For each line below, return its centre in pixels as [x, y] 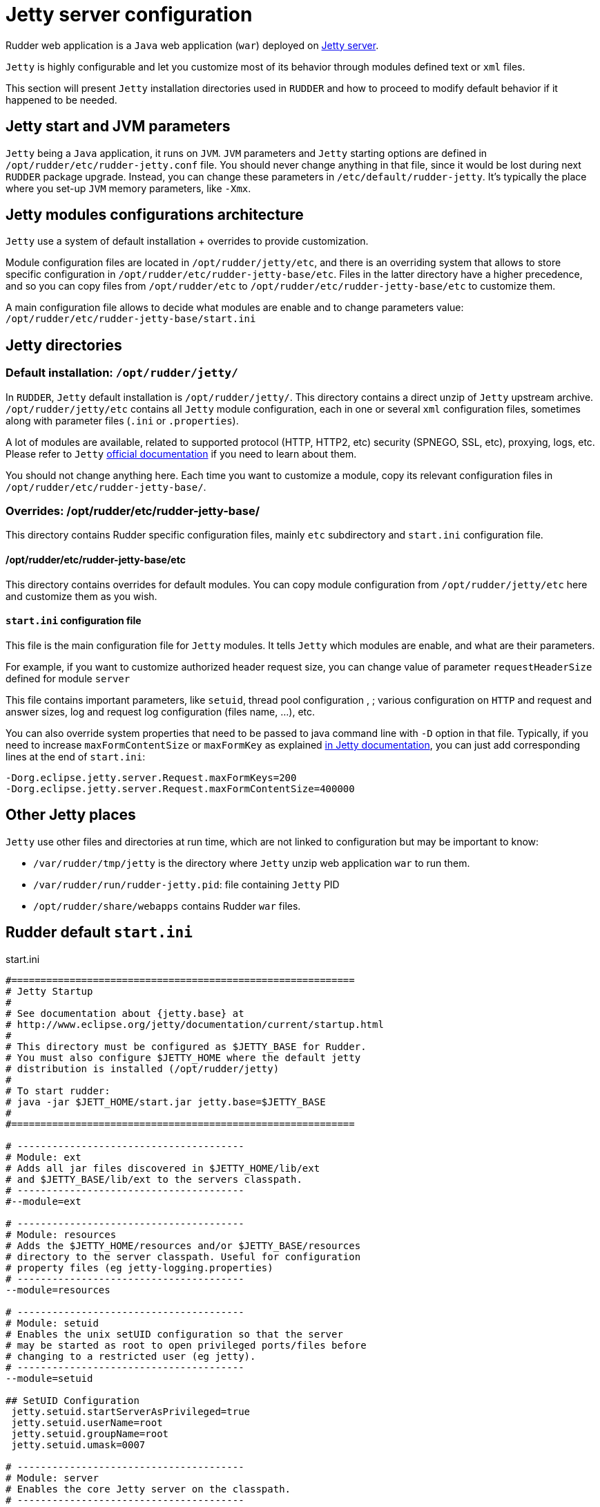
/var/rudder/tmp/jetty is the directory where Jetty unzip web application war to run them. [252, 863]
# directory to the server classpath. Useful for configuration [183, 1256]
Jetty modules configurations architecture [155, 215]
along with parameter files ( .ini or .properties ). [122, 420]
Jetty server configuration [129, 15]
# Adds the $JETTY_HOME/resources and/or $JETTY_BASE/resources [183, 1245]
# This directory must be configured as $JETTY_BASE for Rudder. [186, 1046]
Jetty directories [64, 345]
